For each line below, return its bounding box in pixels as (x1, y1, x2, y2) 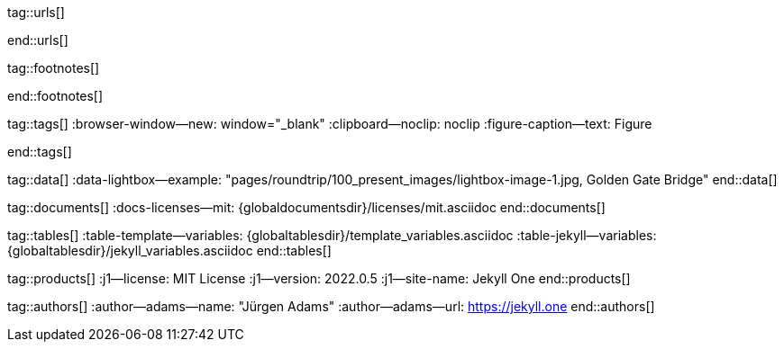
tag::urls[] (7, 4, 65, 20)
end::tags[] (7, 144, 72, 159)
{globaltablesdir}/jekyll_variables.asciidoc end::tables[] (7, 243, 332, 258)
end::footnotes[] (7, 88, 104, 103)
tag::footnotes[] (7, 60, 100, 76)
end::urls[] (7, 32, 68, 48)
